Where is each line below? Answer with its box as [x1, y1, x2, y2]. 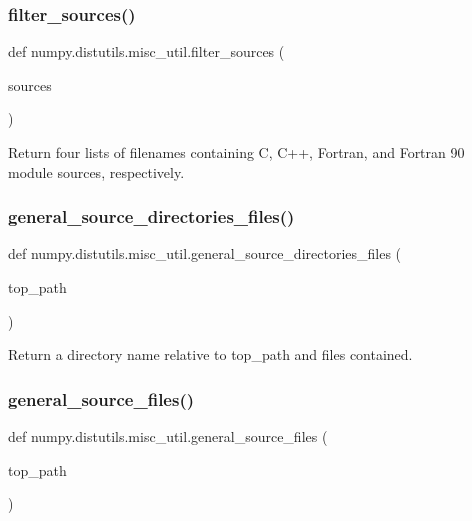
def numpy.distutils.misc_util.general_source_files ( [8, 426, 328, 446]
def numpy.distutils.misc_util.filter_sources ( [8, 41, 285, 62]
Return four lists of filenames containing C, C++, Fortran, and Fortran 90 [8, 142, 465, 162]
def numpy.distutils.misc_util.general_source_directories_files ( [8, 243, 402, 264]
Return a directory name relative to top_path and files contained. [8, 344, 413, 365]
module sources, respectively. [8, 161, 185, 182]
